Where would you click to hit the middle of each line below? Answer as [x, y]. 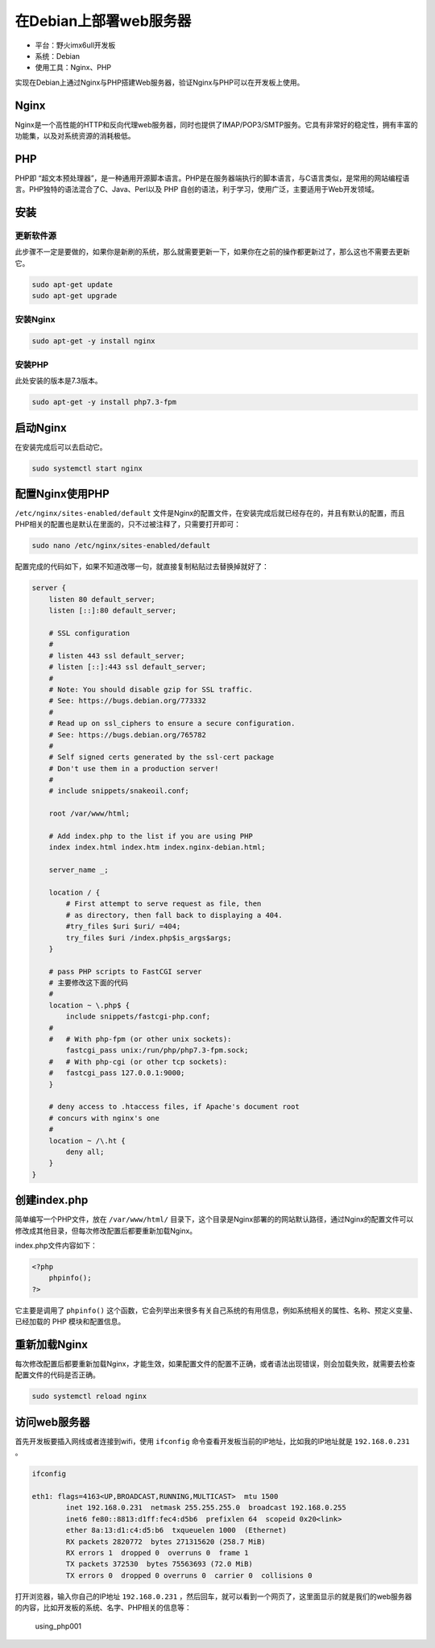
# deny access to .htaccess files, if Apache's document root [174, 1107]
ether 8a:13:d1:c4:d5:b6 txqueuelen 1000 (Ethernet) [176, 1530]
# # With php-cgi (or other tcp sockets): [138, 1061]
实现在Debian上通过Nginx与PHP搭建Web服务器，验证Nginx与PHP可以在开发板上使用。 [159, 82]
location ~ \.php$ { [89, 1005]
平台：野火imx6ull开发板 [75, 45]
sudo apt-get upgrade [75, 296]
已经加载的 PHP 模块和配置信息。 [70, 1322]
